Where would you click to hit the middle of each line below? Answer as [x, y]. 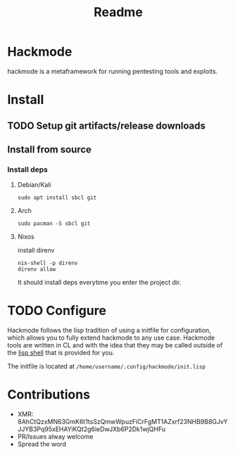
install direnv [36, 250]
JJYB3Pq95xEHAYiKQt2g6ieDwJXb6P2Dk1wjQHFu [91, 429]
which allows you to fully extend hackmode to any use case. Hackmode [111, 338]
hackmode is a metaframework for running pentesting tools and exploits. [113, 71]
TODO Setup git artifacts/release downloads [107, 126]
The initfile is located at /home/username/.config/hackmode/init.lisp [107, 366]
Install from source [50, 149]
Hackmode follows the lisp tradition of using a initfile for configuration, [109, 331]
